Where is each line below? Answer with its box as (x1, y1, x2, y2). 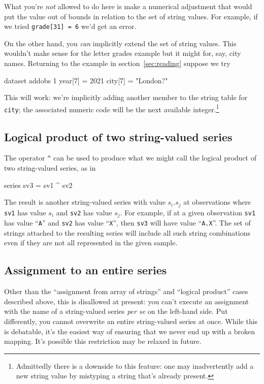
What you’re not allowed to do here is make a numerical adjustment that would (4, 1, 252, 11)
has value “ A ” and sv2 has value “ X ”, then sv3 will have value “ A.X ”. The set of (4, 217, 251, 228)
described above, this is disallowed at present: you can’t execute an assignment (4, 296, 249, 306)
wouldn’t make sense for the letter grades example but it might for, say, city (4, 48, 241, 58)
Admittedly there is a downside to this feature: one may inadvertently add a (16, 360, 254, 371)
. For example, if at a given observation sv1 (120, 207, 256, 217)
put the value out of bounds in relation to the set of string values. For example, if (4, 11, 258, 21)
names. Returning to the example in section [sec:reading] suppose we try (4, 58, 230, 69)
